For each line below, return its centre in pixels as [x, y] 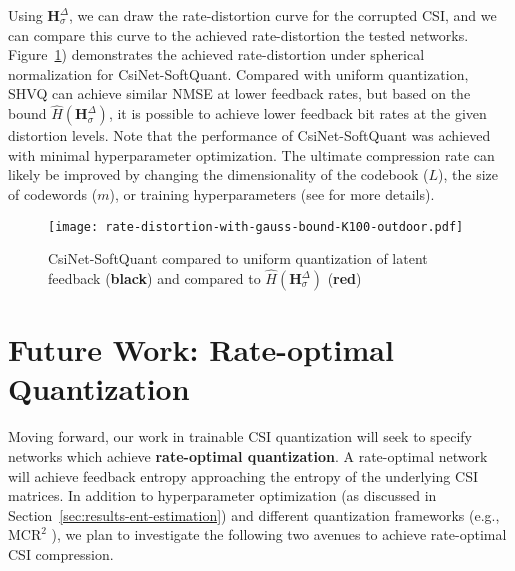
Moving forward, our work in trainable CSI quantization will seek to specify [240, 436]
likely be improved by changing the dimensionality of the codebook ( [218, 174]
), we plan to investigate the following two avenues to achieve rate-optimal [279, 534]
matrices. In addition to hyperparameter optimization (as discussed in [222, 495]
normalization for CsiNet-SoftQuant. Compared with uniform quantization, [238, 73]
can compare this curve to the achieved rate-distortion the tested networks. [238, 34]
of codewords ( [53, 193]
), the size [468, 174]
